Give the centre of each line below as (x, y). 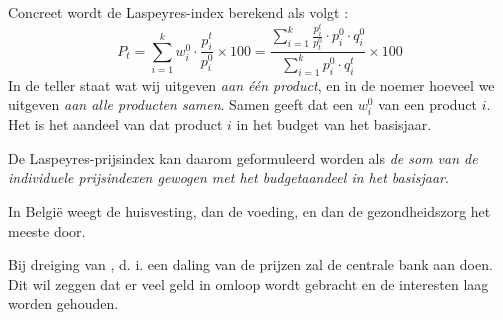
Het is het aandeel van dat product (115, 124)
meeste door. (47, 230)
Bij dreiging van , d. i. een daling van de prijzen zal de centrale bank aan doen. (250, 264)
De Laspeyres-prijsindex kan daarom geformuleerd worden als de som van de (243, 157)
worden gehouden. (63, 303)
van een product (428, 104)
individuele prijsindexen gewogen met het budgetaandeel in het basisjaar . (228, 177)
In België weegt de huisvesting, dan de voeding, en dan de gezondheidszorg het (249, 211)
